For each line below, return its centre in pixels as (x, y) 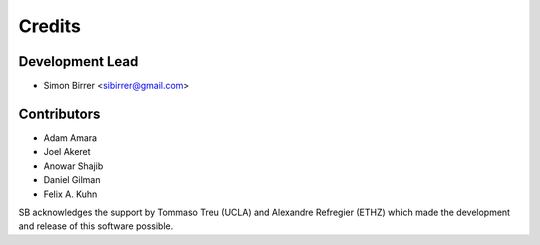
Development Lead (78, 61)
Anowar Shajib (73, 166)
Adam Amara (70, 137)
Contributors (59, 113)
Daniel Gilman (72, 180)
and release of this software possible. (96, 226)
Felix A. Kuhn (70, 194)
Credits (50, 26)
